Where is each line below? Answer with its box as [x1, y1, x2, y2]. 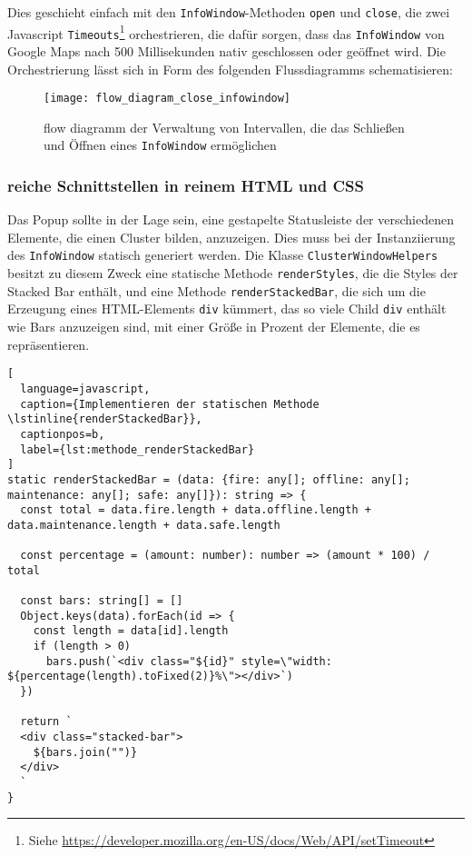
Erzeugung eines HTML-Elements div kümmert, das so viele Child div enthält [7, 299, 447, 318]
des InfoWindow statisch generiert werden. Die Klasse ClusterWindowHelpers [7, 245, 438, 264]
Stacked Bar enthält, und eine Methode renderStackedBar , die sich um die [7, 281, 426, 300]
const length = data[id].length [33, 624, 229, 638]
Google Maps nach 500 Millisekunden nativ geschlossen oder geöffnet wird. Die [7, 41, 446, 60]
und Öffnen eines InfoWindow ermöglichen [44, 135, 277, 154]
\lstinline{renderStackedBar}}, [7, 413, 202, 426]
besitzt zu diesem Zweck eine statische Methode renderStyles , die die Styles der [7, 264, 458, 283]
